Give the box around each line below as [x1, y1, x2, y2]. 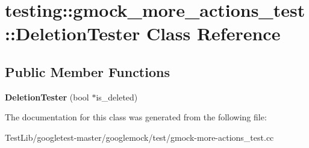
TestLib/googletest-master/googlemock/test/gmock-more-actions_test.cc [5, 131, 274, 143]
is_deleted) [96, 90, 138, 103]
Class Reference [146, 21, 281, 46]
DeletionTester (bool [5, 90, 89, 103]
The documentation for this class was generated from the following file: [5, 111, 267, 123]
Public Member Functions [5, 62, 170, 81]
